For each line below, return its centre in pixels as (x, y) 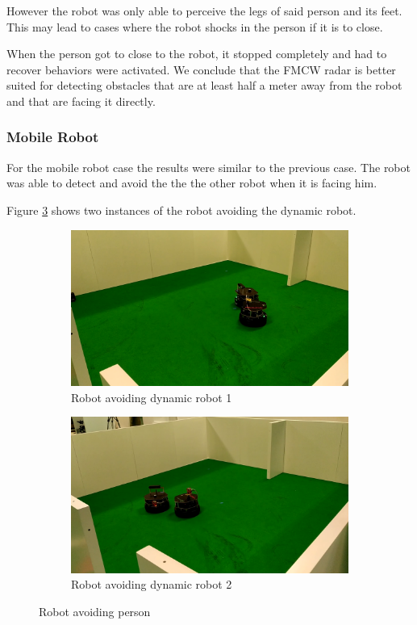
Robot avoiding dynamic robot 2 (152, 584)
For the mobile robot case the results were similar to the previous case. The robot (208, 167)
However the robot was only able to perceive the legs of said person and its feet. (204, 10)
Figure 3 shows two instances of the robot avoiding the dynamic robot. (181, 210)
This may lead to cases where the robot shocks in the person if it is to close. (195, 26)
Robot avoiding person (95, 611)
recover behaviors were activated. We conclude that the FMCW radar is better (201, 69)
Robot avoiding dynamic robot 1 (152, 397)
